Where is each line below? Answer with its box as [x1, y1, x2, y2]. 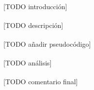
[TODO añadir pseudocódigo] [3, 39, 91, 49]
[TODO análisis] [3, 58, 52, 68]
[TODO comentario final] [3, 77, 78, 87]
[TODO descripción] [3, 20, 63, 30]
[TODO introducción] [3, 1, 67, 11]
